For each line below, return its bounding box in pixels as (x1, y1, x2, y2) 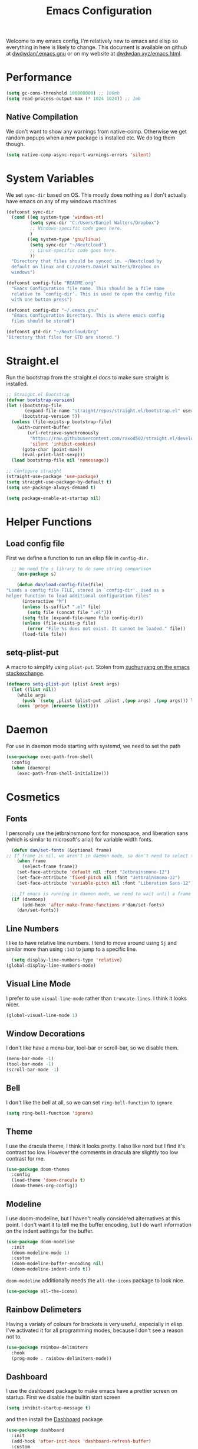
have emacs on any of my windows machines (6, 197, 117, 204)
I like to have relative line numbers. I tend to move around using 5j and (6, 940, 177, 947)
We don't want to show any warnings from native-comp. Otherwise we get (6, 128, 187, 135)
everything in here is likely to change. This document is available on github (6, 44, 187, 51)
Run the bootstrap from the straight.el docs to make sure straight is (6, 373, 169, 381)
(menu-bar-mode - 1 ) (6, 1056, 54, 1062)
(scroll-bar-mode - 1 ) (6, 1067, 60, 1073)
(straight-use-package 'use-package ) (6, 474, 99, 480)
